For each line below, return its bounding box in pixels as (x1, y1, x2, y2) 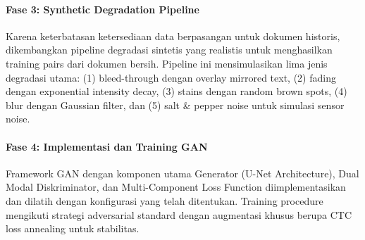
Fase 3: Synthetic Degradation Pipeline (6, 1, 199, 16)
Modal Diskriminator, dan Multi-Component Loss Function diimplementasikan (6, 179, 346, 194)
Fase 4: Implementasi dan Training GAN (6, 139, 208, 153)
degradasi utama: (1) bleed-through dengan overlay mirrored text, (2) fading (6, 70, 336, 84)
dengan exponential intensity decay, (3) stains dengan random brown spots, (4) (6, 84, 347, 99)
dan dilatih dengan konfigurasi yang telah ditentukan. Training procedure (6, 193, 323, 208)
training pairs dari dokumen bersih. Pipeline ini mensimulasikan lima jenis (6, 56, 328, 70)
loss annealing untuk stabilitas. (6, 221, 140, 236)
